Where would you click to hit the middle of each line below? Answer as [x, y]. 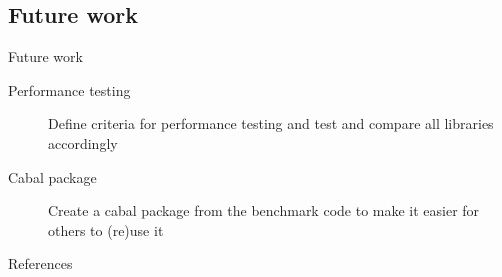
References [40, 263]
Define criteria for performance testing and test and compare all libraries [271, 123]
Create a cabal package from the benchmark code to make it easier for [264, 210]
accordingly [83, 142]
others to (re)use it [106, 229]
